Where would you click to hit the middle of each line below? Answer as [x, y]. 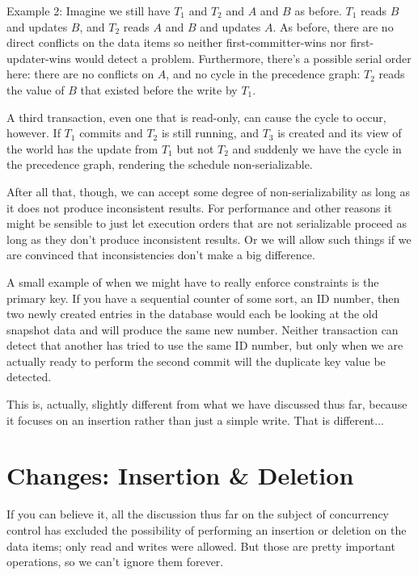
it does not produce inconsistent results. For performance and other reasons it [199, 207]
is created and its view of [340, 133]
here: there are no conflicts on [80, 74]
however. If [34, 133]
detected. [29, 377]
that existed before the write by [159, 89]
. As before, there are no [333, 26]
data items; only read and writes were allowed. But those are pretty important [201, 546]
